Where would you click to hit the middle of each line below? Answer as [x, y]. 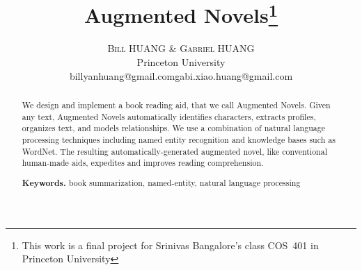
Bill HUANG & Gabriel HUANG [181, 48]
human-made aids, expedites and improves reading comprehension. [143, 163]
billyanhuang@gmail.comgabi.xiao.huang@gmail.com [181, 75]
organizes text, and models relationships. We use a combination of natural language [173, 128]
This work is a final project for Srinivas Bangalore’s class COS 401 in [170, 245]
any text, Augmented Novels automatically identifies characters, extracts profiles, [169, 116]
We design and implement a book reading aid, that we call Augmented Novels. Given [176, 105]
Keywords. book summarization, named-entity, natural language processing [161, 183]
